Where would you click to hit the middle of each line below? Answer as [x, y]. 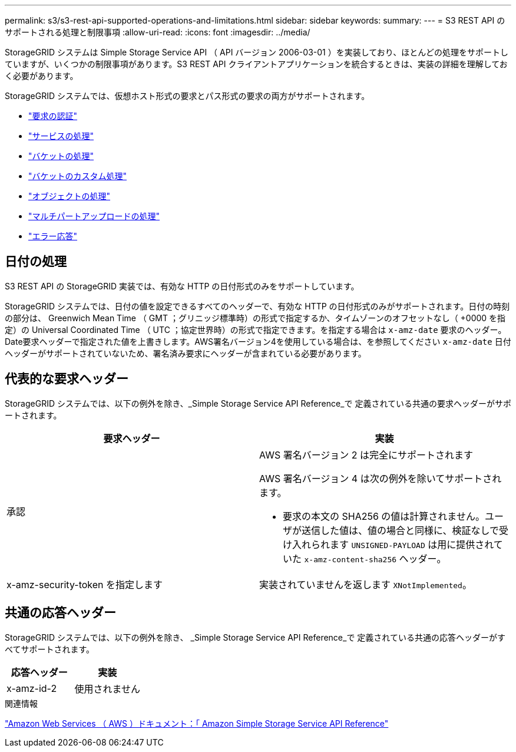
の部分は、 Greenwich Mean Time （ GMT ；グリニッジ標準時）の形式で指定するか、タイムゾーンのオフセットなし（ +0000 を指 [255, 318]
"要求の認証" [53, 116]
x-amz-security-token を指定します [85, 584]
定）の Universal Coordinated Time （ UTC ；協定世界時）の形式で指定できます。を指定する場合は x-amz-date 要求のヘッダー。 [256, 329]
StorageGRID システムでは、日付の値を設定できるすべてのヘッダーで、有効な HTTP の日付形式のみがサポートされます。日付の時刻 [257, 306]
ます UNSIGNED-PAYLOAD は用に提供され [412, 544]
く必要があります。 [42, 76]
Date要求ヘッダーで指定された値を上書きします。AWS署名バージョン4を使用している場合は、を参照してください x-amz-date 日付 [258, 341]
